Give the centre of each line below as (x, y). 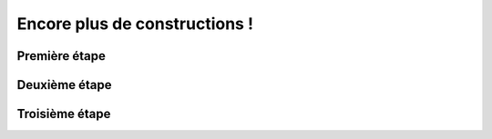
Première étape (61, 56)
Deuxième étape (65, 85)
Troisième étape (64, 114)
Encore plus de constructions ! (135, 24)
